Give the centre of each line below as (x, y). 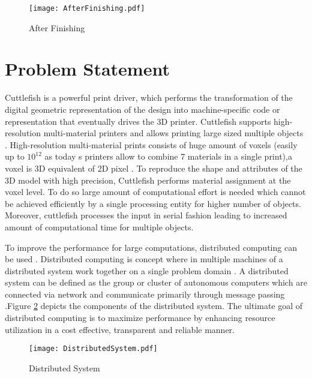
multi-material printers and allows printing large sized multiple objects (173, 133)
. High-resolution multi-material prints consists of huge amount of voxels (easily (151, 144)
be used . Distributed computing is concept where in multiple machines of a (144, 259)
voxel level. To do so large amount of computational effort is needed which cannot (155, 192)
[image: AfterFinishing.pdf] (87, 8)
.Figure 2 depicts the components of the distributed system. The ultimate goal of (154, 306)
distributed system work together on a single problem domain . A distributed (147, 270)
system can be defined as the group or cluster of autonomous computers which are (156, 282)
